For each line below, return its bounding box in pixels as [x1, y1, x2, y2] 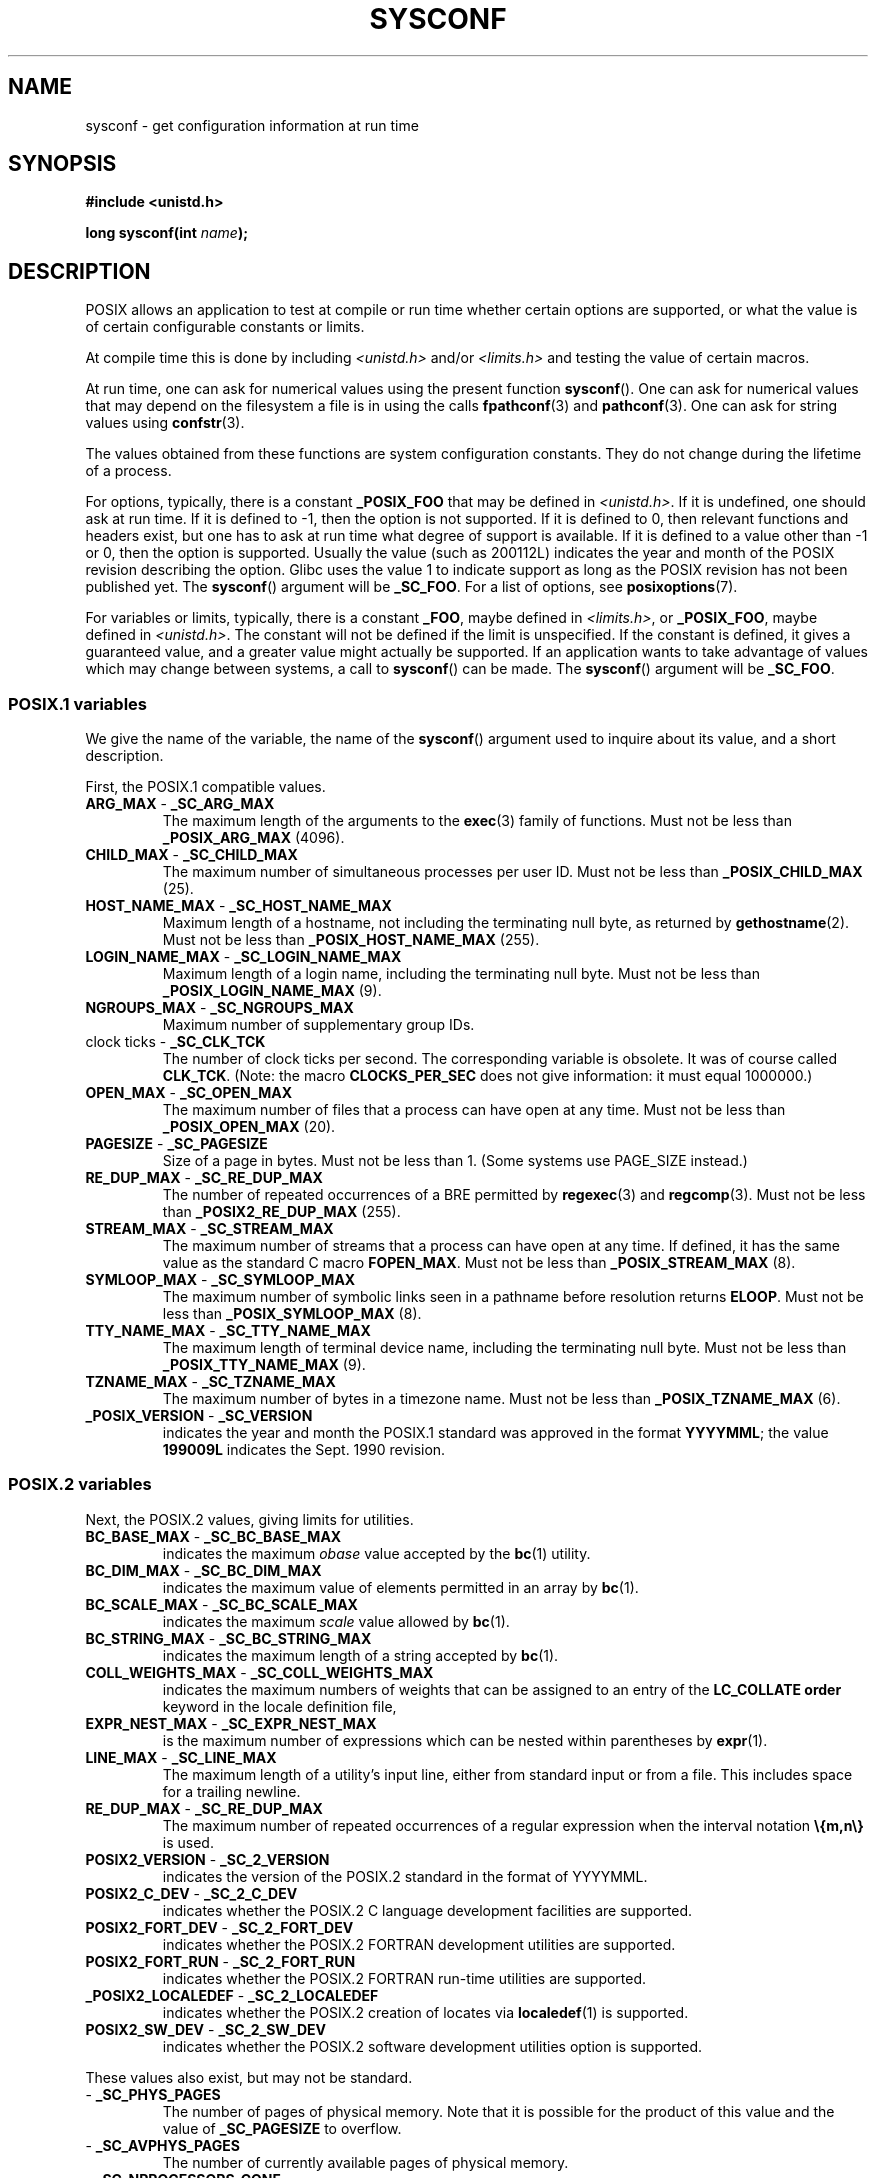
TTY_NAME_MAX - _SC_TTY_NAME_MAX [85, 1322, 371, 1340]
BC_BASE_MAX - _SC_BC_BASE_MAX [85, 1527, 342, 1545]
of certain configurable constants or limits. [85, 318, 365, 336]
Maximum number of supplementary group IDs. [162, 1016, 475, 1034]
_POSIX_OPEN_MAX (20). [162, 1118, 336, 1136]
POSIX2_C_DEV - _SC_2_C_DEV [85, 1884, 298, 1902]
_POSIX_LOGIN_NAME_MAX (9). [162, 982, 382, 1000]
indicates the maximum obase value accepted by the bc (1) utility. [162, 1544, 591, 1562]
